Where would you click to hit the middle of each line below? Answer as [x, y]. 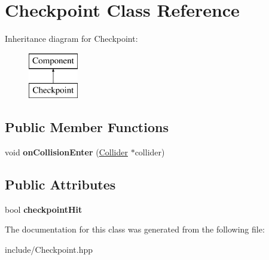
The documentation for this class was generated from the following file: [135, 229]
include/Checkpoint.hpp [49, 250]
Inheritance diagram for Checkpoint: [71, 39]
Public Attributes [60, 184]
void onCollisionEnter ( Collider [66, 152]
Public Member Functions [87, 127]
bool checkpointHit [44, 209]
